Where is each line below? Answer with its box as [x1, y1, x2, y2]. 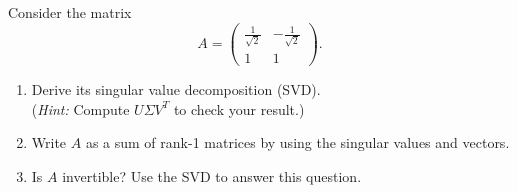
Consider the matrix [8, 2, 132, 22]
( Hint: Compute [31, 98, 130, 119]
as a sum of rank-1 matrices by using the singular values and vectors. [85, 132, 510, 153]
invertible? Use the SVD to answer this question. [62, 165, 362, 186]
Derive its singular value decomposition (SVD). [31, 78, 321, 99]
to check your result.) [173, 98, 305, 119]
